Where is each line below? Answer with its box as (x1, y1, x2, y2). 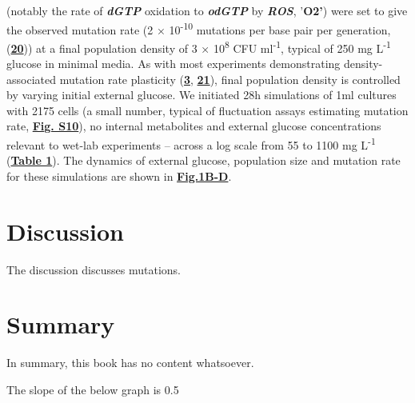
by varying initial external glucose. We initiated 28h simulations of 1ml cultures (6, 86, 397, 103)
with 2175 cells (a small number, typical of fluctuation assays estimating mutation (6, 102, 409, 118)
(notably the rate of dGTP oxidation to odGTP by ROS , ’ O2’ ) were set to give (6, 2, 408, 18)
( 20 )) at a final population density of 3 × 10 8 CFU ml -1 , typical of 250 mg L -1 (6, 37, 391, 56)
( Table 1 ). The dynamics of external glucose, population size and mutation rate (6, 152, 401, 169)
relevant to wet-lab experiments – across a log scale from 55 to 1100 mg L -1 (6, 134, 376, 153)
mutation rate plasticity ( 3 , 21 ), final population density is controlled (59, 70, 401, 87)
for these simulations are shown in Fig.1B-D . (6, 167, 232, 184)
